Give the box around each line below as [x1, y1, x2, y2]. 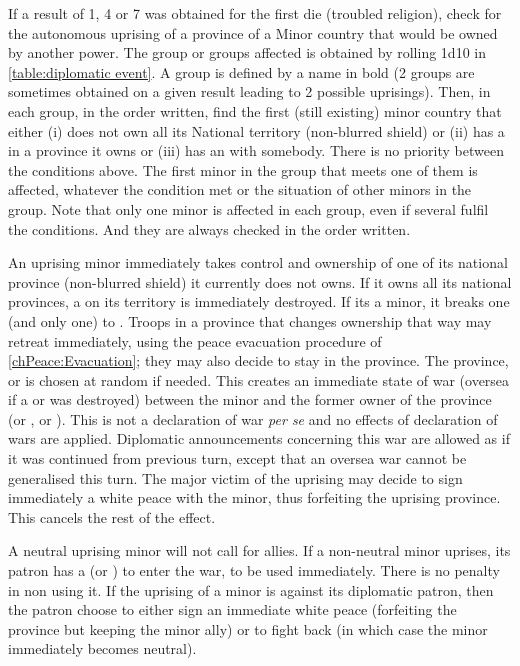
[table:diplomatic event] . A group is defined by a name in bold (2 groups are [8, 61, 475, 82]
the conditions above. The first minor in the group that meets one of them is [8, 159, 478, 180]
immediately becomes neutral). [8, 638, 197, 659]
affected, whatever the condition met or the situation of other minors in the [8, 179, 472, 200]
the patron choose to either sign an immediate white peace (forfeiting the [8, 599, 457, 620]
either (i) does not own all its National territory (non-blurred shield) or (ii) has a [8, 120, 505, 141]
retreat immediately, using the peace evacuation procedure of [8, 330, 382, 351]
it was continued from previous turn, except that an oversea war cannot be [8, 448, 467, 469]
